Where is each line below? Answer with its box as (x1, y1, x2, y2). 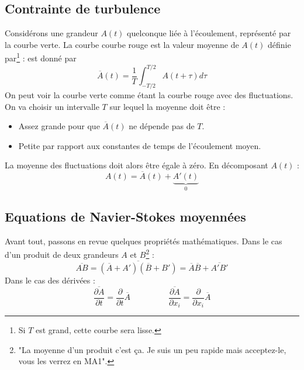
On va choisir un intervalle (5, 100, 99, 112)
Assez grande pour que (18, 120, 100, 132)
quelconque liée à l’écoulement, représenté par (127, 27, 291, 39)
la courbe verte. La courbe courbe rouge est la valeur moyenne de (5, 38, 239, 50)
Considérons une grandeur (5, 27, 98, 39)
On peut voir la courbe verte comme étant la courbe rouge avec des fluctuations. (5, 88, 293, 101)
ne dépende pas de (129, 120, 195, 132)
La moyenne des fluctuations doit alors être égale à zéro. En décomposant (5, 159, 268, 171)
